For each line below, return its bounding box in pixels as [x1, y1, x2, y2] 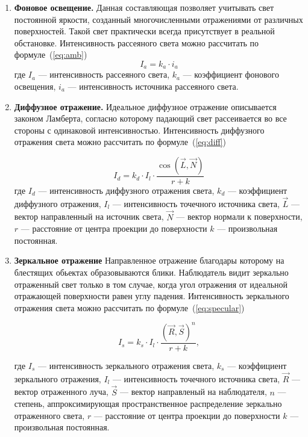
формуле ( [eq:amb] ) [14, 48, 87, 61]
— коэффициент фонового [183, 68, 279, 81]
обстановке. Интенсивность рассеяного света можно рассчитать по [14, 36, 259, 49]
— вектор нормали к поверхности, [176, 210, 303, 223]
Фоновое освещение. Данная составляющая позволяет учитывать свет [14, 1, 274, 13]
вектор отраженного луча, [14, 385, 108, 398]
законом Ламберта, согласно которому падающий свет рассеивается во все [14, 112, 287, 125]
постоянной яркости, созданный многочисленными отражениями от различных [14, 13, 303, 25]
